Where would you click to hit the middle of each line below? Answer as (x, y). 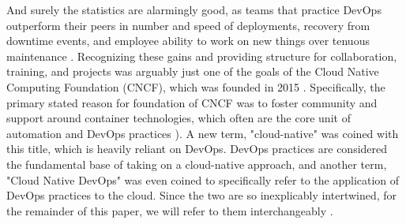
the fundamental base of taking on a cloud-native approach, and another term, (197, 164)
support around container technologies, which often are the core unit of (179, 118)
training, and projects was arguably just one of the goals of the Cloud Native (193, 71)
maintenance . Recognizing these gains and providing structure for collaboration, (202, 56)
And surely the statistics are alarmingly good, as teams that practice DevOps (194, 9)
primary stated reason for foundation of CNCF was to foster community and (192, 102)
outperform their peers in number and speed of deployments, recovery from (188, 25)
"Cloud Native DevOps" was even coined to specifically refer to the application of (203, 179)
